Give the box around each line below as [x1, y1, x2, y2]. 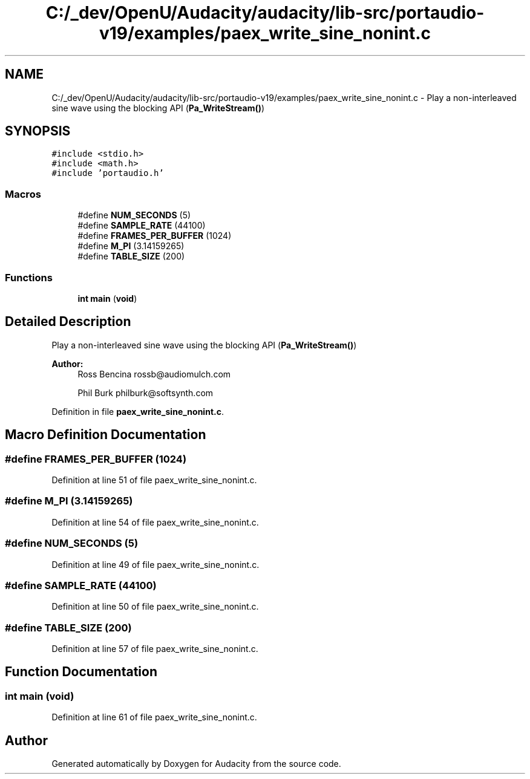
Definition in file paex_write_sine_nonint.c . [51, 406, 224, 417]
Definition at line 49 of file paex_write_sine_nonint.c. [51, 559, 260, 570]
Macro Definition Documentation [5, 427, 206, 443]
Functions [5, 271, 53, 284]
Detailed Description [5, 314, 131, 330]
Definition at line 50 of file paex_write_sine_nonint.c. [51, 601, 259, 612]
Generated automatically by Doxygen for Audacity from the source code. [51, 758, 341, 769]
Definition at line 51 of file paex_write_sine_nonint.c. [51, 475, 257, 485]
